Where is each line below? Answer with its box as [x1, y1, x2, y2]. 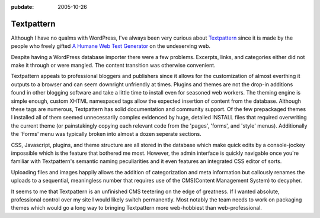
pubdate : [11, 4, 34, 10]
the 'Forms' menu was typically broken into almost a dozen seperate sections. [11, 131, 201, 138]
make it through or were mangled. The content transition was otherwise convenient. [11, 62, 216, 69]
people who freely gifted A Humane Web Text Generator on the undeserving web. [11, 43, 210, 50]
